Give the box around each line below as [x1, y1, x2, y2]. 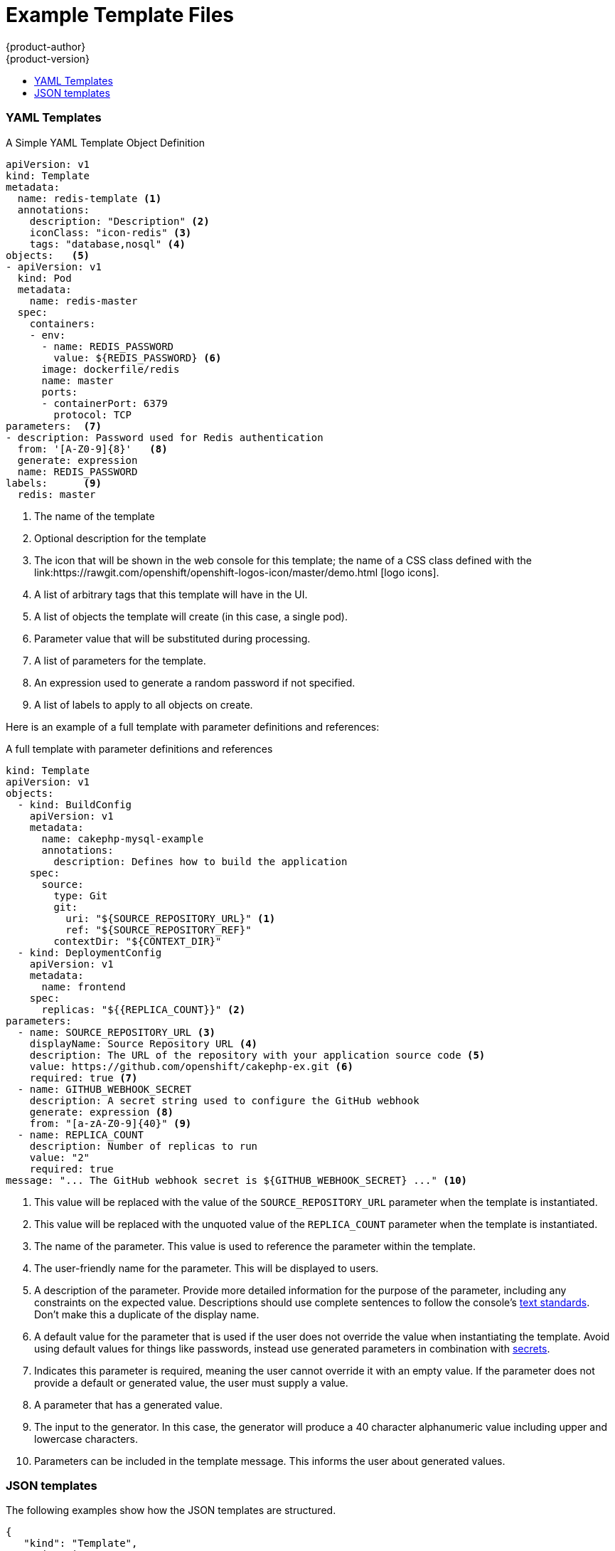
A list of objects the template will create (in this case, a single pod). [34, 610, 348, 623]
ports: [41, 386, 78, 398]
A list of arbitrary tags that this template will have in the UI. [34, 588, 308, 600]
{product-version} [6, 52, 90, 65]
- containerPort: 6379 [41, 397, 168, 409]
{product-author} [6, 40, 86, 53]
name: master [41, 374, 114, 386]
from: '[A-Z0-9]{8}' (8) [17, 443, 168, 455]
